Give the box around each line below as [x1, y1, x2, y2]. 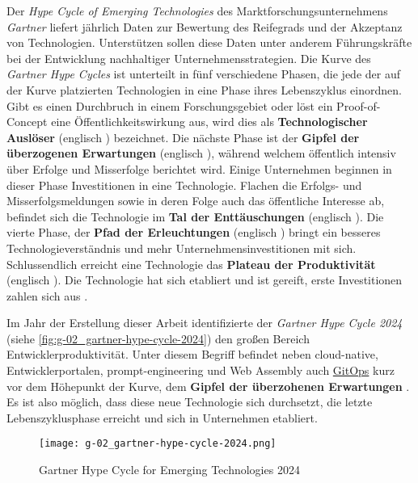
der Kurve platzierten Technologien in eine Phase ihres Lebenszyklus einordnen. [6, 81, 402, 98]
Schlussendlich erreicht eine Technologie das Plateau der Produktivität [6, 255, 376, 272]
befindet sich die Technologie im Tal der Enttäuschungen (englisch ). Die [6, 208, 384, 225]
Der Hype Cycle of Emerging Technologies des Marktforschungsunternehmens [6, 2, 388, 19]
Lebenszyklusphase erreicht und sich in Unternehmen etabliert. [6, 409, 318, 426]
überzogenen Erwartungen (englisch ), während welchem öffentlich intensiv [6, 145, 396, 162]
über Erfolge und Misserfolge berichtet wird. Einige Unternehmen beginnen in [6, 160, 392, 177]
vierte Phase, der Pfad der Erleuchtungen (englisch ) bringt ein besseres [6, 224, 381, 241]
